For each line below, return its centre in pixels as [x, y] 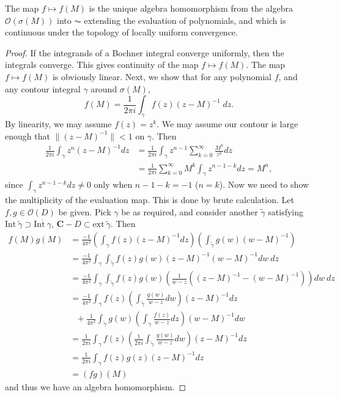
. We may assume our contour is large [227, 123]
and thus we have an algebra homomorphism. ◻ [96, 386]
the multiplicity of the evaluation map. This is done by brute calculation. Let [150, 200]
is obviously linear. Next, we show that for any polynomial [162, 76]
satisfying [286, 211]
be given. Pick [85, 211]
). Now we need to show [264, 184]
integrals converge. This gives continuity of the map [102, 65]
